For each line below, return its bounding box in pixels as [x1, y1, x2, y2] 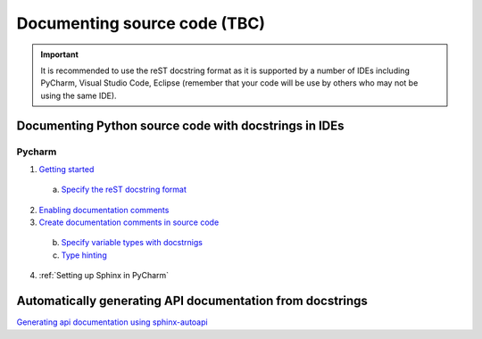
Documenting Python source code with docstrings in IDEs [16, 118, 345, 133]
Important [40, 49, 79, 60]
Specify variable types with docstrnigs [61, 237, 203, 248]
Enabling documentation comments [38, 204, 170, 215]
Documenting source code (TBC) [16, 13, 265, 33]
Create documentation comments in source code [38, 217, 220, 227]
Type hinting [61, 250, 107, 260]
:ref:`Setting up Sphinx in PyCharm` [38, 270, 170, 281]
